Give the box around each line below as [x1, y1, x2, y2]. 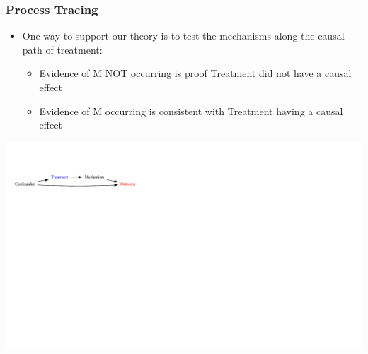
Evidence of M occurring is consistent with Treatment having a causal [39, 103, 343, 118]
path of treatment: [22, 42, 103, 57]
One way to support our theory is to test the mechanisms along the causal [22, 28, 345, 43]
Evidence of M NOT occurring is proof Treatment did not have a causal [39, 66, 352, 81]
